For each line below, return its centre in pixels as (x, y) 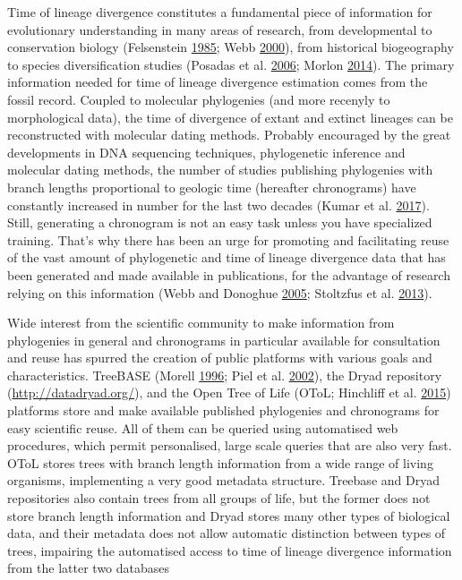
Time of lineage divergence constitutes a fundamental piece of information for (220, 12)
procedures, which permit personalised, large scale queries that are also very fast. (230, 445)
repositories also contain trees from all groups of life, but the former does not (219, 498)
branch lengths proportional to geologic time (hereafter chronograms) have (212, 187)
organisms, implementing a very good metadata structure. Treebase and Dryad (223, 480)
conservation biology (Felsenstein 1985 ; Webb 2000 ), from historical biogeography (231, 47)
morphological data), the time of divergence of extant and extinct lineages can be (230, 117)
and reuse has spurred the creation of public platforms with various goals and (220, 358)
